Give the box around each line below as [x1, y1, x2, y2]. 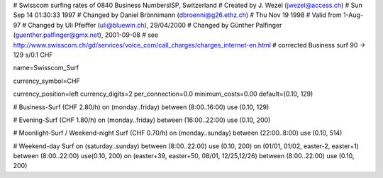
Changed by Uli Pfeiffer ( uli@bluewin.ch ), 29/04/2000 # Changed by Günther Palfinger [28, 21, 282, 29]
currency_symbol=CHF [13, 77, 81, 85]
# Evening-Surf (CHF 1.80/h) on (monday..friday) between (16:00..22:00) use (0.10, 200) [13, 116, 271, 124]
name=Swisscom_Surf [13, 64, 79, 72]
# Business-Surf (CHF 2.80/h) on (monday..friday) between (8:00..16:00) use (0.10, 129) [13, 103, 270, 111]
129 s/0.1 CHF [13, 50, 53, 59]
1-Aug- [343, 11, 364, 19]
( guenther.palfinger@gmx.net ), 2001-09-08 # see [13, 30, 159, 39]
